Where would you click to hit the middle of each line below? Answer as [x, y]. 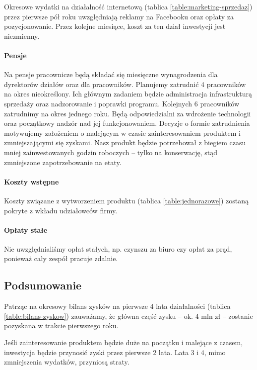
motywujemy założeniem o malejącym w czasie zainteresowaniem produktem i [122, 133]
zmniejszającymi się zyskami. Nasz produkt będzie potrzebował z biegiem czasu [125, 142]
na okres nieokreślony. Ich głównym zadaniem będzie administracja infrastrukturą [128, 94]
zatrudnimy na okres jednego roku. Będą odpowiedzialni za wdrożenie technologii [128, 113]
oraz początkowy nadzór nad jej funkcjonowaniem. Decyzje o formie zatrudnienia [127, 123]
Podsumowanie [43, 285]
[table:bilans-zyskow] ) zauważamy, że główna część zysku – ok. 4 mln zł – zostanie [128, 316]
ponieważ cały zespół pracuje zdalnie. [61, 258]
